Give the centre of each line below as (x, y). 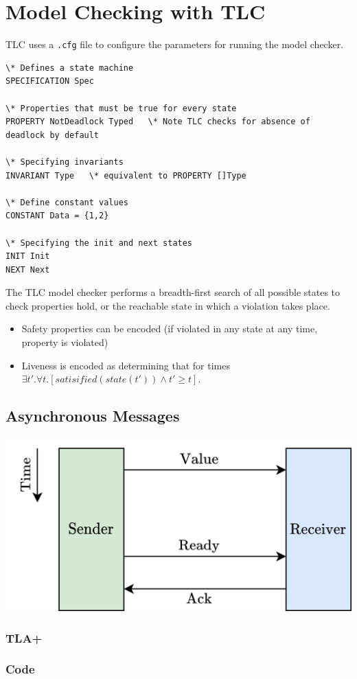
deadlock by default (53, 135)
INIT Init (28, 256)
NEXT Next (28, 269)
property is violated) (65, 342)
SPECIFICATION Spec (50, 81)
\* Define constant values (67, 202)
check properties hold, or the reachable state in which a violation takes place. (168, 305)
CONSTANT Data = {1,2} (57, 216)
